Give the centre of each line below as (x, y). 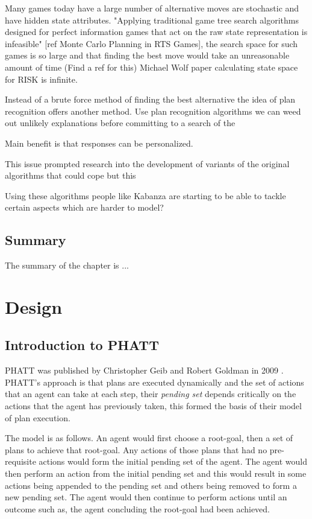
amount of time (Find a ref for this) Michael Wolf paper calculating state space (151, 67)
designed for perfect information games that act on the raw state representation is (156, 32)
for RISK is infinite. (41, 79)
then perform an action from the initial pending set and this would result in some (156, 473)
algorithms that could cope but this (70, 175)
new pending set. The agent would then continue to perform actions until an (146, 497)
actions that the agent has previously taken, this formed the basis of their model (153, 406)
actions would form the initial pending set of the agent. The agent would (173, 461)
